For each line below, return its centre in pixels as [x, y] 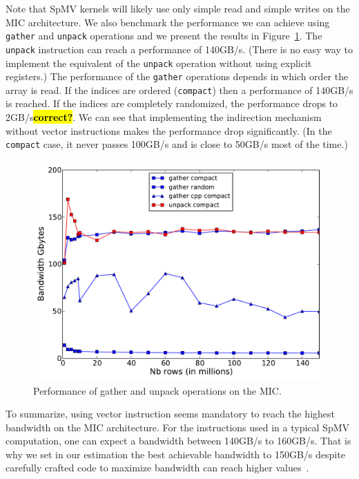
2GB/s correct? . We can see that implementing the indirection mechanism [164, 117]
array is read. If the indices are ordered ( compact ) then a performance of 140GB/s [179, 90]
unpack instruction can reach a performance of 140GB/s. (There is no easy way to [179, 49]
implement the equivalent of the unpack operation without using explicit [159, 63]
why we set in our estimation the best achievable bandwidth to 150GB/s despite [175, 454]
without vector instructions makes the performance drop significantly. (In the [169, 130]
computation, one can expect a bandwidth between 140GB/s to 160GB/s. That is [178, 441]
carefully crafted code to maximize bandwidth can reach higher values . [157, 468]
